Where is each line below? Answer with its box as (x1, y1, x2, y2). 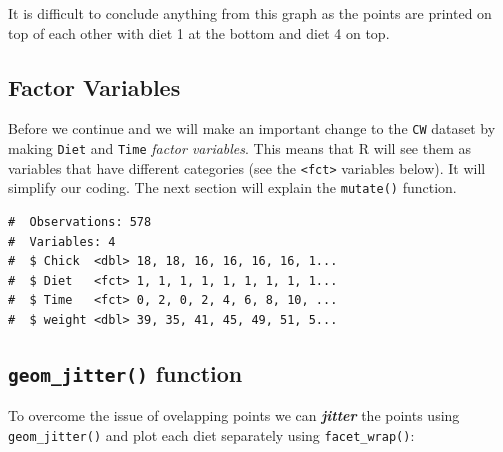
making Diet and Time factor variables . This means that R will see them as (8, 138, 472, 159)
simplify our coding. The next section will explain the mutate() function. (8, 177, 457, 198)
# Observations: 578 (8, 215, 152, 230)
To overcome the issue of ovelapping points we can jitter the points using (8, 405, 460, 426)
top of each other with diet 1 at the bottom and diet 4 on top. (8, 22, 390, 43)
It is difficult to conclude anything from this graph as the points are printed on (8, 3, 492, 23)
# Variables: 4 (8, 234, 116, 249)
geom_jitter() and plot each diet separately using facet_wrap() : (8, 424, 415, 445)
